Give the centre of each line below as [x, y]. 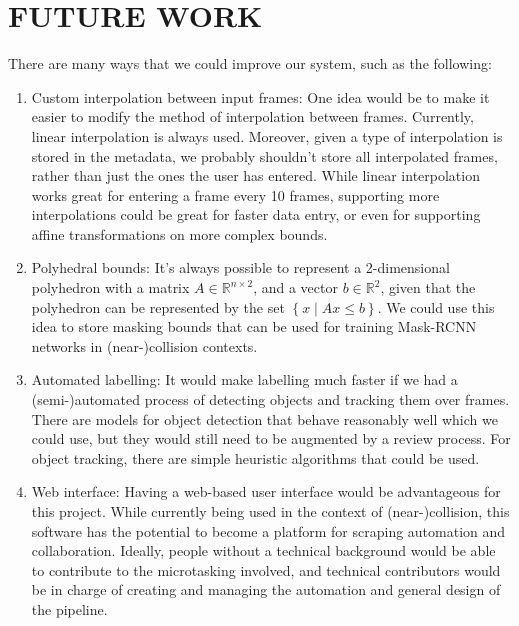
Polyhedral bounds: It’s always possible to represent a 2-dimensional [240, 267]
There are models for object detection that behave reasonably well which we [264, 418]
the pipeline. [69, 608]
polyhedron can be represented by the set [158, 306]
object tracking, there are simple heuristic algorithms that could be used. [255, 457]
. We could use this [436, 306]
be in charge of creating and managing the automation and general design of [266, 589]
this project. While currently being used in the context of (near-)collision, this [270, 511]
